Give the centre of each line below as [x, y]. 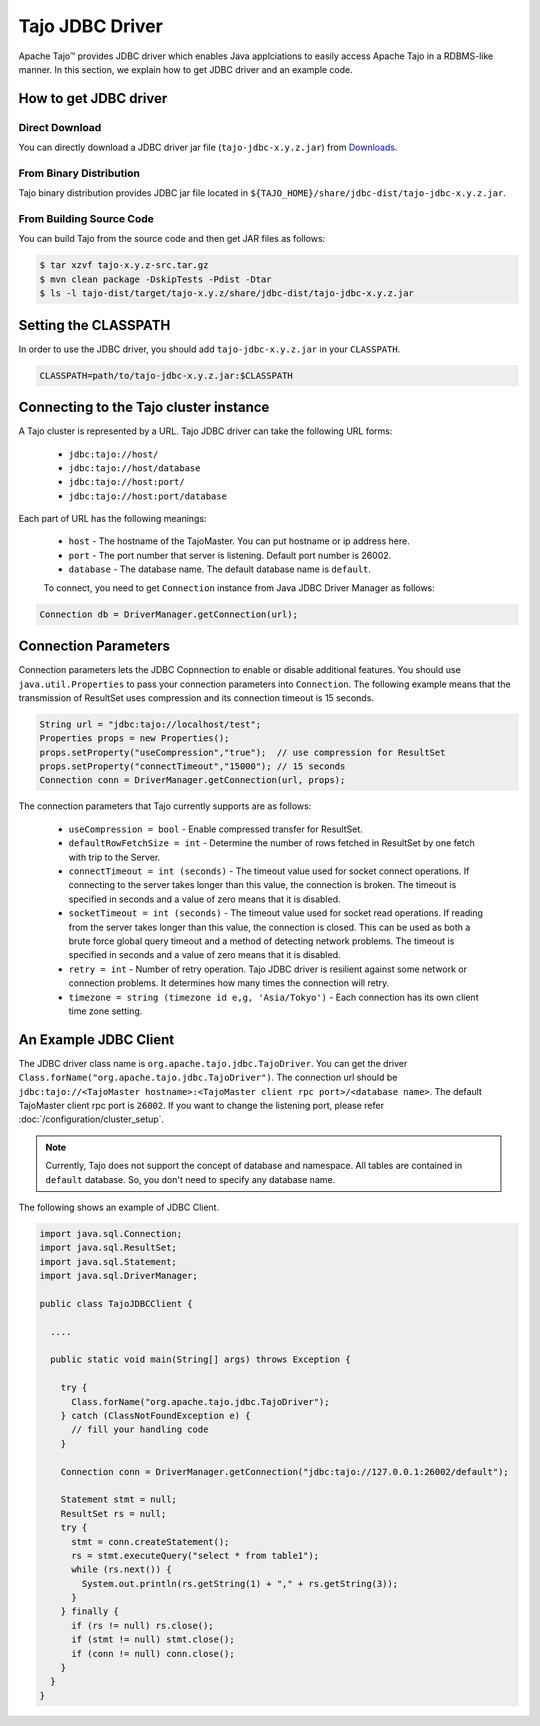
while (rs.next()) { [121, 1569]
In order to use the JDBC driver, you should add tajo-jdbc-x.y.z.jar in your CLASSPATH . [209, 349]
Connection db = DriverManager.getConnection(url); [169, 614]
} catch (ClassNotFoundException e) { [155, 1415]
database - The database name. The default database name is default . [220, 569]
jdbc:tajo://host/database [134, 468]
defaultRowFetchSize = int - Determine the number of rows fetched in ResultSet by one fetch [271, 843]
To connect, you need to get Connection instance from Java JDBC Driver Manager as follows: [239, 587]
